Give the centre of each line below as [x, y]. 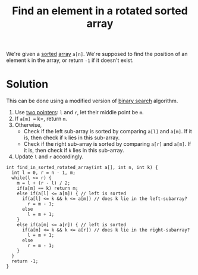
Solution [27, 84]
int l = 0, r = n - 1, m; [44, 173]
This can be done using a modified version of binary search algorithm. [92, 101]
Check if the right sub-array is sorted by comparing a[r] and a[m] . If [107, 144]
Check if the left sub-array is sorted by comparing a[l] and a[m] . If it [108, 132]
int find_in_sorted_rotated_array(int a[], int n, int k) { [82, 168]
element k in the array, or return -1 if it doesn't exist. [70, 60]
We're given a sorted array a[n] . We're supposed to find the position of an [97, 54]
